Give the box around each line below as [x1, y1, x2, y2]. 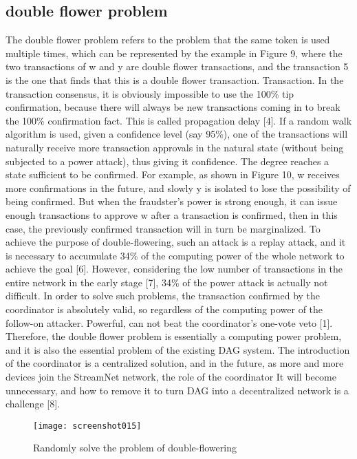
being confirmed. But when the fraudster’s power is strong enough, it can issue [6, 194, 338, 209]
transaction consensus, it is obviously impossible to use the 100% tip [6, 86, 294, 100]
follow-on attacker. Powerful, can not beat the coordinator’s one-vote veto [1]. [6, 315, 333, 330]
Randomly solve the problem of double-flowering [33, 440, 237, 455]
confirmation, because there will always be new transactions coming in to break [6, 100, 340, 114]
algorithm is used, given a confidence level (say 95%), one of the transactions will [6, 127, 348, 141]
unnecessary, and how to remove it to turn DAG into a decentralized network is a [6, 383, 349, 397]
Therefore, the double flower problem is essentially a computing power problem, [6, 329, 342, 343]
